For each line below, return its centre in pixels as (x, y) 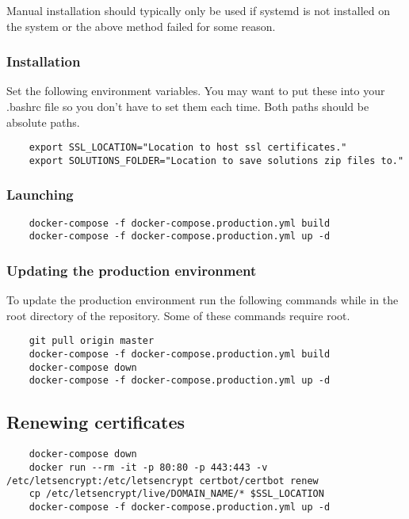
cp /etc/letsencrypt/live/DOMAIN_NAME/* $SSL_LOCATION (176, 494)
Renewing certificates (96, 422)
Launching (40, 195)
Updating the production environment (132, 270)
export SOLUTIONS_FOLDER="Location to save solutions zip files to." (216, 160)
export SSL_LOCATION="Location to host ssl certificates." (188, 148)
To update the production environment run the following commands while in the (203, 300)
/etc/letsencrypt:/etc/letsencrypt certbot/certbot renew (162, 481)
